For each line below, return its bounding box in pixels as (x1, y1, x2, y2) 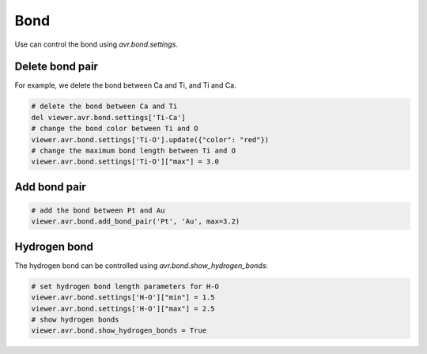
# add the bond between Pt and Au (31, 205, 165, 215)
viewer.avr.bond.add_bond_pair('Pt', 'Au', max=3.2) (31, 217, 240, 226)
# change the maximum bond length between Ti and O (31, 146, 236, 155)
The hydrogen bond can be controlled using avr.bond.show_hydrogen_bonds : (14, 261, 269, 270)
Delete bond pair (14, 60, 99, 73)
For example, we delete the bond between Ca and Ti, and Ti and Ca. (14, 81, 236, 90)
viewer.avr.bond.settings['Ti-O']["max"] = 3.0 (31, 157, 219, 166)
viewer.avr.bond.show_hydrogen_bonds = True (31, 326, 207, 335)
